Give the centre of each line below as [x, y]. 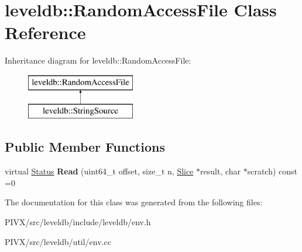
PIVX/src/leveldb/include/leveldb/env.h [78, 222]
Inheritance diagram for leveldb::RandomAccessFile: [98, 60]
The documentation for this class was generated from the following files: [134, 202]
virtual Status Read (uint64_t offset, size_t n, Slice [99, 171]
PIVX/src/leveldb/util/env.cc [58, 241]
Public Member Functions [85, 147]
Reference [45, 32]
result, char [221, 171]
